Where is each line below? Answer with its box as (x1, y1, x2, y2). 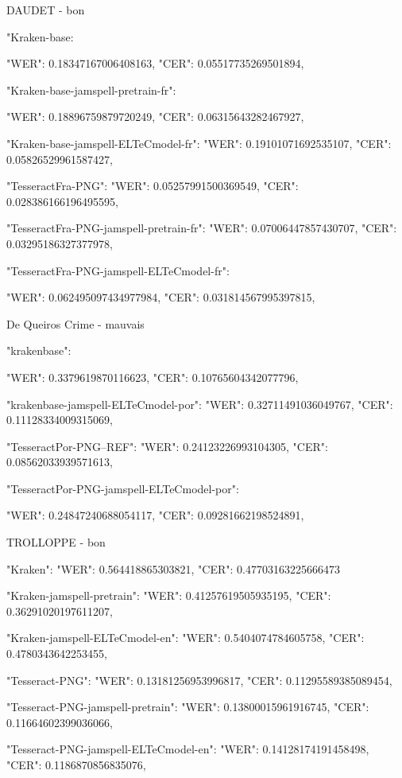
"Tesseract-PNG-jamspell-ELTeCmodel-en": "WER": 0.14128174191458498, (6, 741, 369, 757)
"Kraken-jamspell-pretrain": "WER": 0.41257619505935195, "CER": (6, 587, 331, 604)
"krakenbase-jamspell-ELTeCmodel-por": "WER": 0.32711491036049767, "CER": (6, 395, 393, 412)
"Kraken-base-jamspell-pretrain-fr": (6, 81, 176, 98)
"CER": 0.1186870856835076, (6, 757, 146, 772)
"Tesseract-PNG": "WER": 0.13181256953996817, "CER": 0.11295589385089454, (6, 671, 392, 688)
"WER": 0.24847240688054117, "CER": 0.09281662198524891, (6, 507, 304, 523)
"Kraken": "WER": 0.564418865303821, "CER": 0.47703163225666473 (6, 560, 340, 577)
